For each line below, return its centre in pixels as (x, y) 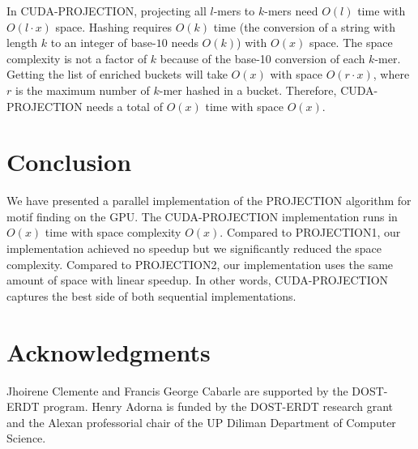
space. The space (351, 43)
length (22, 43)
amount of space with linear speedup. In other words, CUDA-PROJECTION (198, 280)
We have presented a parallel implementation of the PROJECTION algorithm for (209, 201)
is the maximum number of (82, 90)
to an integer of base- (103, 43)
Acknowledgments (109, 351)
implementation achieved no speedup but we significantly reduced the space (194, 248)
